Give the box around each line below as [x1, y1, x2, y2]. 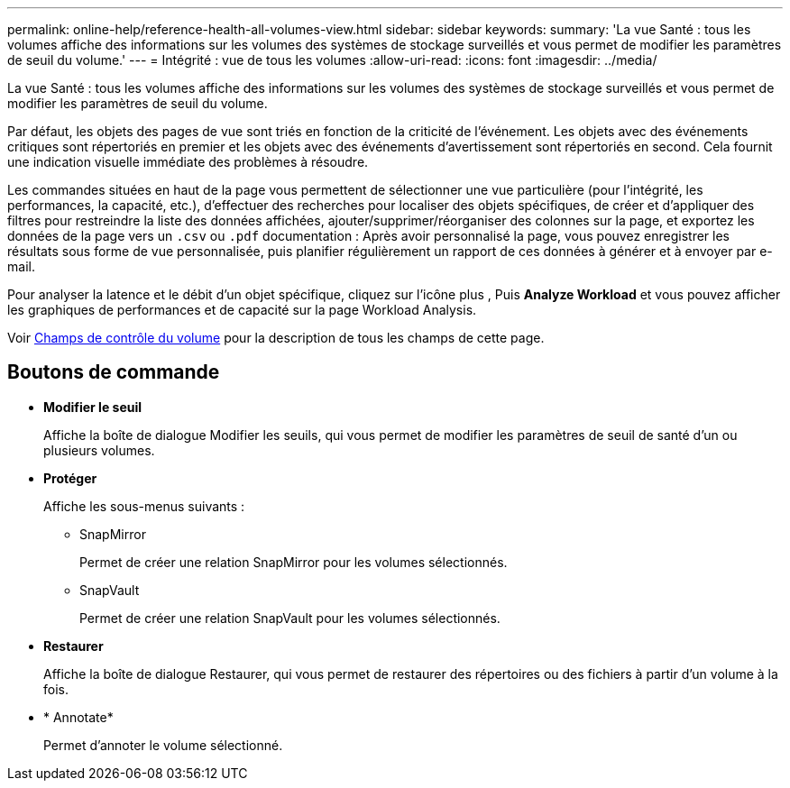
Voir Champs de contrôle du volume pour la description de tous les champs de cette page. [7, 330, 545, 345]
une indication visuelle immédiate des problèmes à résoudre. [7, 154, 369, 170]
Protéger [43, 470, 97, 486]
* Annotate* [43, 709, 114, 725]
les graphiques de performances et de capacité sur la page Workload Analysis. [7, 302, 477, 317]
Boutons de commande [7, 361, 220, 384]
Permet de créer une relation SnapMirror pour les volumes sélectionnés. [79, 554, 508, 570]
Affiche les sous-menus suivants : [43, 498, 245, 514]
